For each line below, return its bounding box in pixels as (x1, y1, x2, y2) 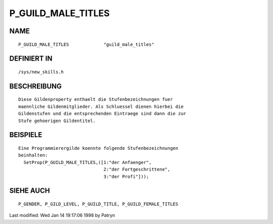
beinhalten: (18, 152, 48, 158)
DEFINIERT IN (9, 54, 53, 63)
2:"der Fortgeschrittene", (103, 166, 170, 173)
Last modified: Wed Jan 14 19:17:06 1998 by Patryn (9, 212, 115, 218)
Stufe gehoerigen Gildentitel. (18, 118, 96, 124)
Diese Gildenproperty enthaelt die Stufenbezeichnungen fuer (18, 96, 173, 102)
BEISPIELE (9, 131, 42, 139)
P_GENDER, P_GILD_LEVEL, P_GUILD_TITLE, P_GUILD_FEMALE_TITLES (18, 201, 178, 207)
